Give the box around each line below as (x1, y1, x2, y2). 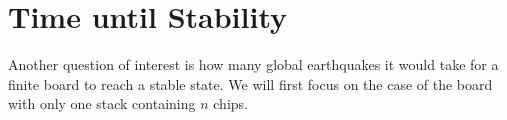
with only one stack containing (8, 93, 196, 114)
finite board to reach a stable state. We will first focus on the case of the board (8, 73, 493, 94)
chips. (213, 93, 248, 114)
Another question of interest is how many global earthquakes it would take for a (8, 54, 499, 75)
